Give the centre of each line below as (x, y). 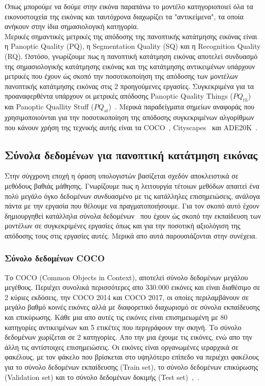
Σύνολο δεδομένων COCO (55, 258)
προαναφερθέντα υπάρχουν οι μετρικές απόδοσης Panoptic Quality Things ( (119, 96)
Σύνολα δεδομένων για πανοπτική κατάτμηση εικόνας (131, 154)
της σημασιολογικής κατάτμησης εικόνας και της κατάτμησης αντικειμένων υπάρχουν (130, 66)
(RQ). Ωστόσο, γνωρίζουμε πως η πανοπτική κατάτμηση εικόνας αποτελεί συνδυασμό (131, 56)
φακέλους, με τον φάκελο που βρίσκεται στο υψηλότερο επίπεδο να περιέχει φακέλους (132, 357)
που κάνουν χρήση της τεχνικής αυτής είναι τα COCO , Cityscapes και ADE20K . (131, 127)
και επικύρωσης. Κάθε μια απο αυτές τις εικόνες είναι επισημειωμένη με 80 (116, 317)
